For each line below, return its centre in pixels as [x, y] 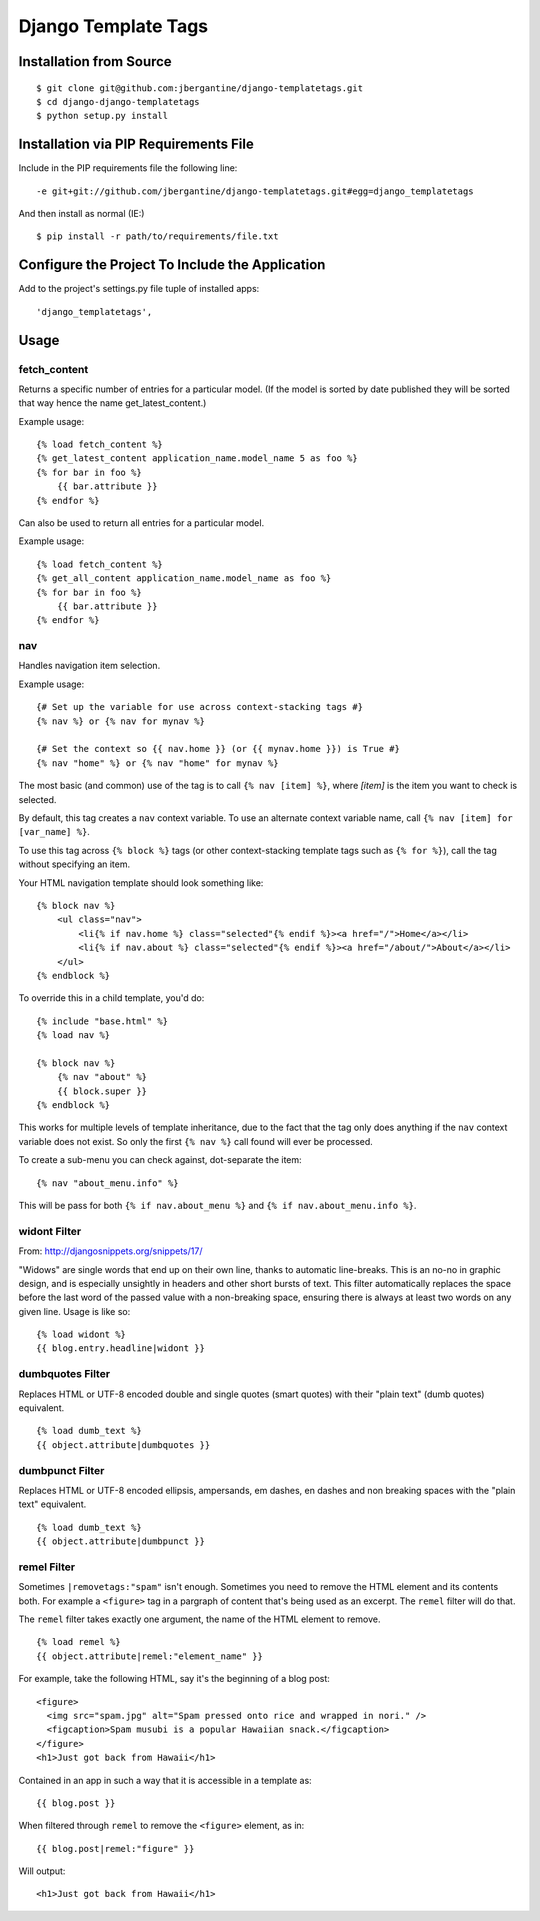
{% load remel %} [78, 1642]
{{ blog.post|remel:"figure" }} [115, 1848]
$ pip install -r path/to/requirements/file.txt [157, 236]
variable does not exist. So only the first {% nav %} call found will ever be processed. [196, 1141]
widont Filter [50, 1231]
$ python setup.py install [102, 116]
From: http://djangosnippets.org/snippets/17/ [110, 1251]
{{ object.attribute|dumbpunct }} [120, 1541]
